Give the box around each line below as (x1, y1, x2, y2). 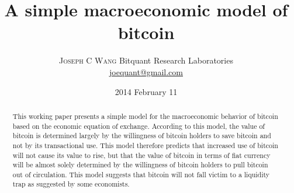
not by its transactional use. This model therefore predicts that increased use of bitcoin (12, 140, 278, 150)
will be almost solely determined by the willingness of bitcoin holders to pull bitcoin (12, 160, 268, 170)
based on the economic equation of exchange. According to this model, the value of (12, 121, 265, 131)
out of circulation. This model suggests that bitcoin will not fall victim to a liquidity (12, 169, 270, 179)
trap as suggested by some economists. (12, 179, 130, 189)
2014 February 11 (115, 85, 178, 97)
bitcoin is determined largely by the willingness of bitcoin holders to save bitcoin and (12, 131, 271, 141)
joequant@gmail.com (109, 65, 183, 78)
